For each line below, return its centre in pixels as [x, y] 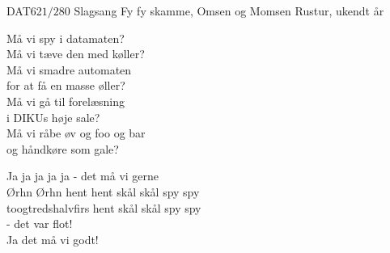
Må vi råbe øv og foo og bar [76, 133]
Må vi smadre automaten [69, 69]
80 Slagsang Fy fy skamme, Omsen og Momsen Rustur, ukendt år [221, 11]
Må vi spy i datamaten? [66, 38]
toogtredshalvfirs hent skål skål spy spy [104, 207]
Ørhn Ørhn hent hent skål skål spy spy [103, 191]
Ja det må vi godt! [53, 239]
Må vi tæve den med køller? [76, 54]
